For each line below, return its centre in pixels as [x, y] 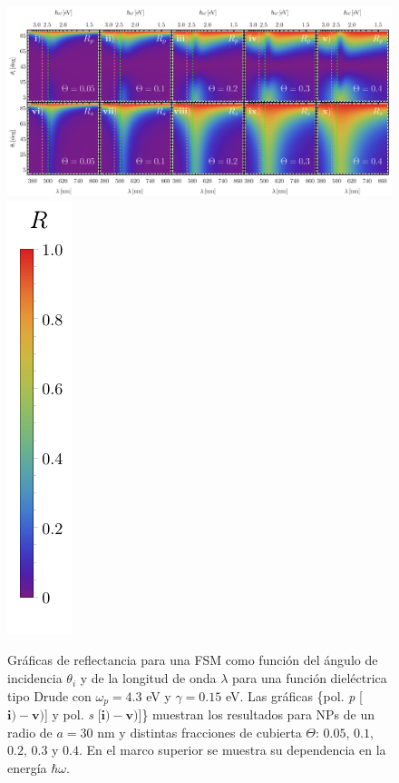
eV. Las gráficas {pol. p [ [294, 695]
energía [27, 767]
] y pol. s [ [73, 714]
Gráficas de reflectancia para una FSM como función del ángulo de [193, 660]
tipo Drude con [49, 695]
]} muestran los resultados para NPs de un [257, 714]
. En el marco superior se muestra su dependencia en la [233, 750]
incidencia [35, 678]
